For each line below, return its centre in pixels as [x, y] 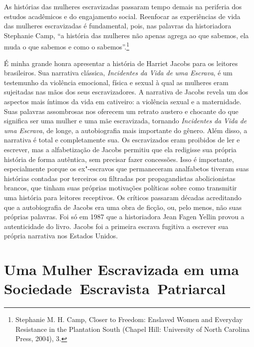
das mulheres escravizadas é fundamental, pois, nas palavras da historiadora [118, 26]
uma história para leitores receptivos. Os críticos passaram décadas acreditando [123, 197]
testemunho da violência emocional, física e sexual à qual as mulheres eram [116, 82]
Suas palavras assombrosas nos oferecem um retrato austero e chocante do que [121, 111]
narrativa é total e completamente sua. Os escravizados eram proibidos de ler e [122, 140]
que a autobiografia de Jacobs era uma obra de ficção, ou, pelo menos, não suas [123, 207]
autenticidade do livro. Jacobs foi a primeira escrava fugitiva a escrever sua [116, 226]
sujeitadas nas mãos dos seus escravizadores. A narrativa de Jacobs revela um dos [126, 92]
